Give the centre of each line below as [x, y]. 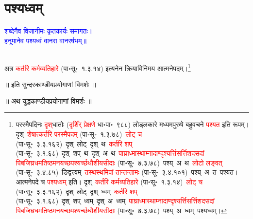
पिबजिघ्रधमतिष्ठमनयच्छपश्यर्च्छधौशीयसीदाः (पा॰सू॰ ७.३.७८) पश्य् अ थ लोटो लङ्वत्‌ [119, 162]
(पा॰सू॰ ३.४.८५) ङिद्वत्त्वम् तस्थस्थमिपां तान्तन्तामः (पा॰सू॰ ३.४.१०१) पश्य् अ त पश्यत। [127, 172]
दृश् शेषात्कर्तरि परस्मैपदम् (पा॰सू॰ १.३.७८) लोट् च [79, 134]
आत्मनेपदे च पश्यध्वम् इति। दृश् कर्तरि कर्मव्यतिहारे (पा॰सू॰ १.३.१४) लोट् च [109, 181]
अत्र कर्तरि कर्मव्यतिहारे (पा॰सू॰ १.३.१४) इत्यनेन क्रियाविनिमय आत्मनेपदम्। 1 [98, 67]
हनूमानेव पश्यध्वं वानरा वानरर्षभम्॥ [45, 40]
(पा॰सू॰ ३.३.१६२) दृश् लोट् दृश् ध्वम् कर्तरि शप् [76, 191]
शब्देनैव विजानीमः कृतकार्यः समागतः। [49, 31]
